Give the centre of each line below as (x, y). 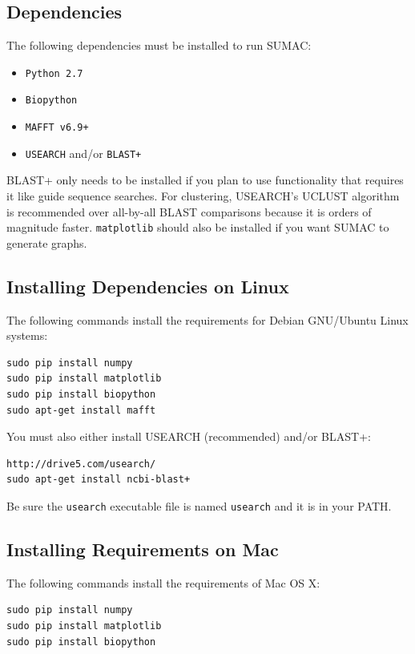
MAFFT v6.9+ (57, 128)
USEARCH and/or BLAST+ (83, 153)
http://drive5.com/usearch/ (81, 464)
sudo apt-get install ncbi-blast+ (99, 480)
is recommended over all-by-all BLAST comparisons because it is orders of (189, 211)
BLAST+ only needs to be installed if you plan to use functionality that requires (205, 180)
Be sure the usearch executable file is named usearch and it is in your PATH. (199, 506)
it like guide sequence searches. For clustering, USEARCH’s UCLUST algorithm (203, 196)
